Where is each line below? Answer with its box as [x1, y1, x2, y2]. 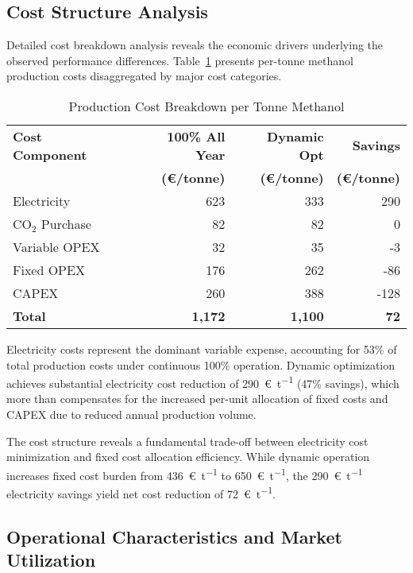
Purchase [41, 214, 91, 233]
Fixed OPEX [13, 260, 85, 279]
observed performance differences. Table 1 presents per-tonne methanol [6, 52, 353, 68]
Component [13, 145, 87, 164]
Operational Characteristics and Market [6, 524, 342, 548]
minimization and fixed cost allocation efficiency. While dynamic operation [6, 448, 370, 465]
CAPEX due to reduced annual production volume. [6, 406, 257, 423]
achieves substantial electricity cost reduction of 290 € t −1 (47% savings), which [6, 373, 399, 391]
